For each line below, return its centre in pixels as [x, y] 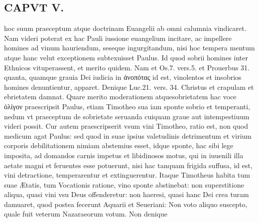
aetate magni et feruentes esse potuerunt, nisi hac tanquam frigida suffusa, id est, [128, 165]
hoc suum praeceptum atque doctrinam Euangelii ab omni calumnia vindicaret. [125, 28]
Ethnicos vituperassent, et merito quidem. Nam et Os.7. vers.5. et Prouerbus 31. [127, 67]
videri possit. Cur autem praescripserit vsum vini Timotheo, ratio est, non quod [126, 126]
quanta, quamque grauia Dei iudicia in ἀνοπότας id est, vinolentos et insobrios [123, 77]
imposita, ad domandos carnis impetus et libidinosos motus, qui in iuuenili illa [124, 155]
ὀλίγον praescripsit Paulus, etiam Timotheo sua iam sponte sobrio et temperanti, [127, 106]
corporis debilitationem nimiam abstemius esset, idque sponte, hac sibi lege [119, 145]
